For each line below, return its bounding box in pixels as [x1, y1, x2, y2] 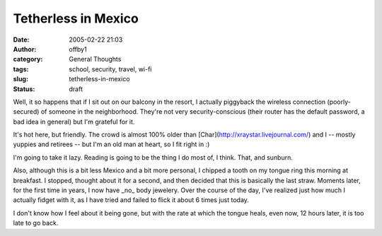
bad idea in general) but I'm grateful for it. [13, 117, 135, 126]
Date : [13, 35, 30, 44]
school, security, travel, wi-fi [69, 64, 152, 73]
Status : [13, 85, 35, 93]
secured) [13, 107, 40, 116]
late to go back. [13, 219, 59, 228]
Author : [13, 45, 37, 53]
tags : [13, 64, 29, 73]
